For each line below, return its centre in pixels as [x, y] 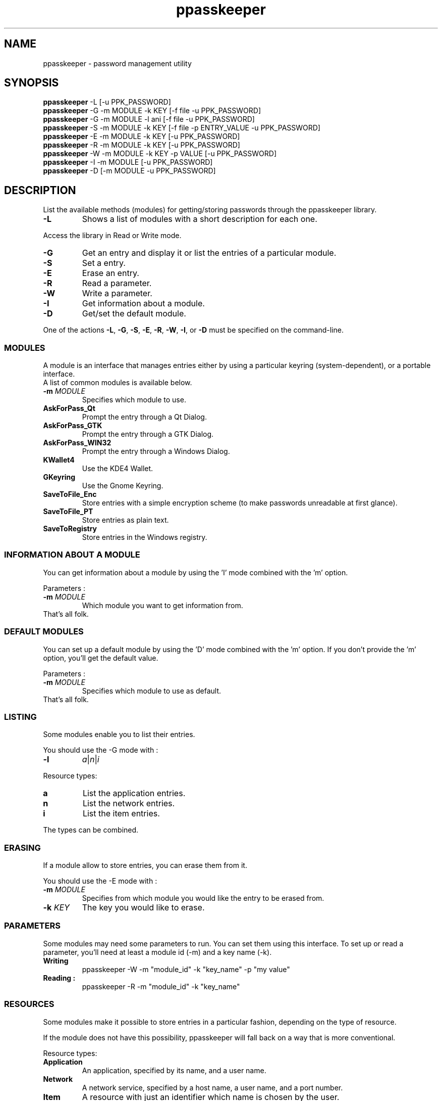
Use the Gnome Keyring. [123, 486]
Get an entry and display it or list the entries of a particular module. [209, 253]
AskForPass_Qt [69, 408]
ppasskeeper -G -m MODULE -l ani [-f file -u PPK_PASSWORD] [149, 119]
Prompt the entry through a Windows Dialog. [156, 451]
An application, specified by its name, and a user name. [174, 1070]
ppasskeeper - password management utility [117, 63]
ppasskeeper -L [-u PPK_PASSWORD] [107, 102]
